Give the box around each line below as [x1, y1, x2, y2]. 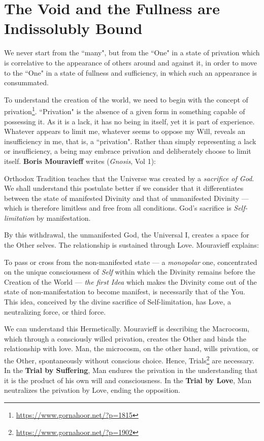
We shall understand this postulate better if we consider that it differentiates [4, 183, 244, 193]
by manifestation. [37, 212, 91, 223]
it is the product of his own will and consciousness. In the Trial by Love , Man [4, 375, 252, 385]
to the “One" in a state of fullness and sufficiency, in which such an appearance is [4, 67, 257, 78]
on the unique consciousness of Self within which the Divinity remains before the [4, 266, 255, 277]
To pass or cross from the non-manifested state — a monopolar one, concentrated [4, 256, 257, 267]
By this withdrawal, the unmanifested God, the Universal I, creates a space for [4, 229, 249, 240]
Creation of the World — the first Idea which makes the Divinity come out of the [4, 276, 257, 287]
